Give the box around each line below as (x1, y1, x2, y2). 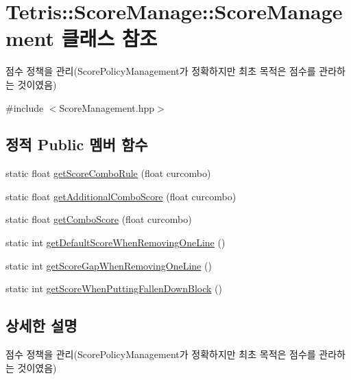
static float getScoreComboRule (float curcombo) (5, 166, 211, 180)
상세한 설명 (5, 315, 77, 336)
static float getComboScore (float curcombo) (5, 212, 192, 226)
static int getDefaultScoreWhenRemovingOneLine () (5, 235, 226, 250)
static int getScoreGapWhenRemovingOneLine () (5, 258, 212, 272)
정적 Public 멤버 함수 (5, 134, 148, 155)
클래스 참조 (61, 24, 158, 52)
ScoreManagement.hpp (59, 100, 155, 115)
